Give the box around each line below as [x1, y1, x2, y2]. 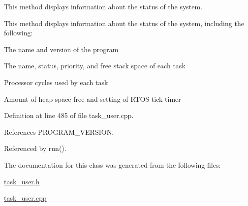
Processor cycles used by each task [4, 77, 108, 87]
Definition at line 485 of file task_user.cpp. [4, 110, 134, 120]
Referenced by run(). [4, 143, 66, 153]
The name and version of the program [4, 44, 119, 54]
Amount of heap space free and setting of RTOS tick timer [4, 93, 181, 104]
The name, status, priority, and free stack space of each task [4, 60, 186, 71]
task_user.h [4, 176, 40, 186]
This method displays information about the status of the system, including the [4, 18, 244, 28]
